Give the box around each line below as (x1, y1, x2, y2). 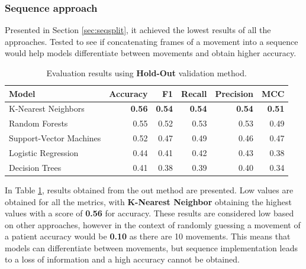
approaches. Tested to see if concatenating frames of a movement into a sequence (5, 35, 298, 47)
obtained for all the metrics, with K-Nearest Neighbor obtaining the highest (5, 195, 292, 208)
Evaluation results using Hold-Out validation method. (46, 67, 247, 79)
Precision (215, 87, 253, 99)
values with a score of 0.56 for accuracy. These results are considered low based (5, 207, 294, 219)
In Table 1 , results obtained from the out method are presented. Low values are (5, 183, 294, 196)
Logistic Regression (9, 146, 79, 158)
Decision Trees (9, 161, 62, 173)
